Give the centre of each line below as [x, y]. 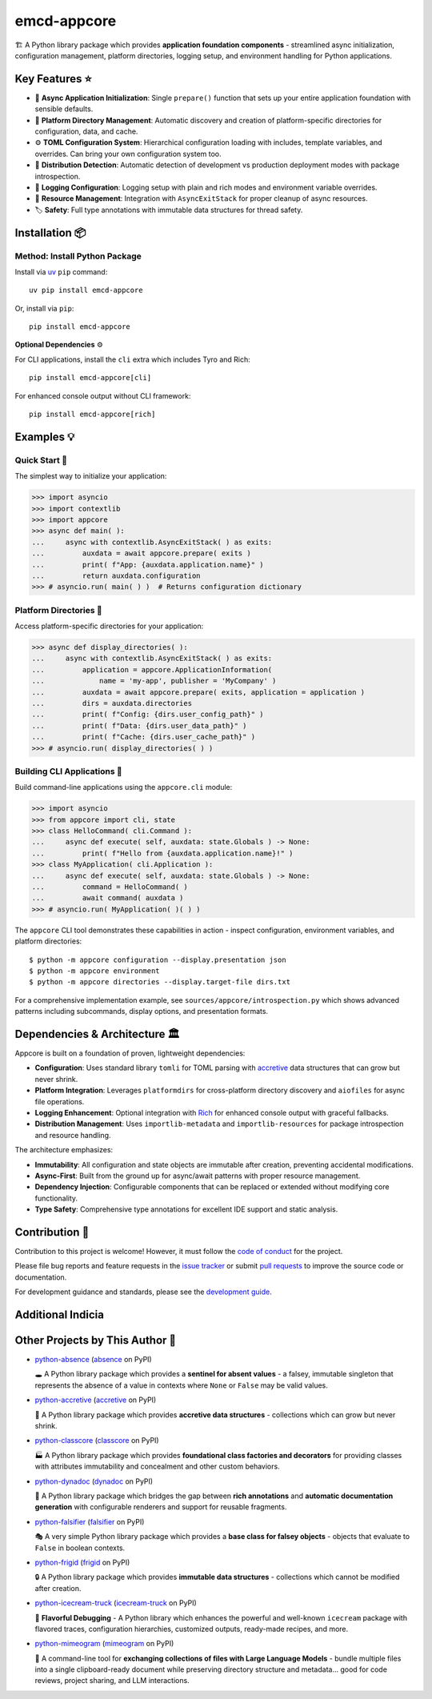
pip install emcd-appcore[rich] [92, 415]
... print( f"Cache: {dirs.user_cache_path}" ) [144, 737]
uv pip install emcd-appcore [86, 291]
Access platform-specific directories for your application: [109, 626]
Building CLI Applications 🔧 [69, 771]
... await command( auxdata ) [108, 898]
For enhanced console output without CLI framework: [103, 395]
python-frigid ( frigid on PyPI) [82, 1562]
